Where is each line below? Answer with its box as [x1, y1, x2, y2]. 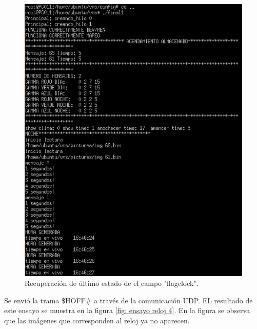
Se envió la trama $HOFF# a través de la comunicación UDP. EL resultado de [4, 295, 253, 305]
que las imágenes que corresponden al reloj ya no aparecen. [4, 315, 190, 325]
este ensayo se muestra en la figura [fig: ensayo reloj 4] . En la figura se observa [4, 305, 250, 316]
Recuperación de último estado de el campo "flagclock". [25, 278, 199, 288]
